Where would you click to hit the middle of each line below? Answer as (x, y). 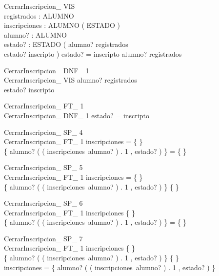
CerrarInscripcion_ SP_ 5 (43, 167)
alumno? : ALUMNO (35, 34)
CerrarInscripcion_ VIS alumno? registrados (70, 80)
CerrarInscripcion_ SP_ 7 (43, 238)
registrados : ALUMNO (39, 15)
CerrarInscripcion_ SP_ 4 (43, 132)
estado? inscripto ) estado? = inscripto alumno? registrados (93, 53)
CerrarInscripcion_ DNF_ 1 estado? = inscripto (77, 115)
